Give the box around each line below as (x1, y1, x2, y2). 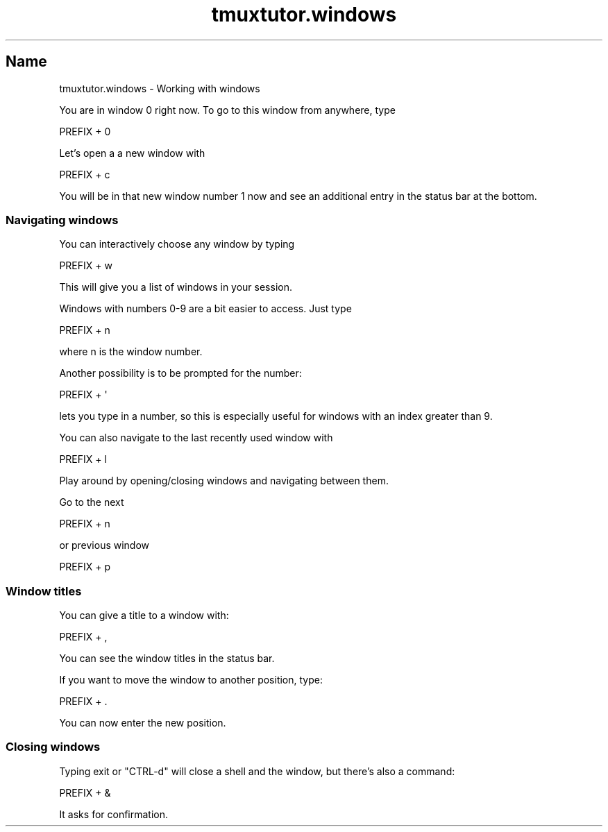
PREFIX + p (59, 561, 111, 573)
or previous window (59, 539, 150, 552)
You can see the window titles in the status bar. (59, 652, 275, 665)
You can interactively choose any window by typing (59, 238, 295, 251)
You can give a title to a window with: (59, 609, 229, 622)
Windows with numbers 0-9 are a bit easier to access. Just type (59, 303, 352, 315)
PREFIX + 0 (59, 125, 111, 137)
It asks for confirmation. (59, 808, 169, 820)
